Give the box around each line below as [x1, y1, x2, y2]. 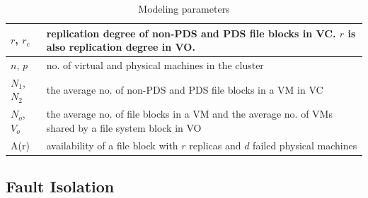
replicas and [189, 137, 241, 152]
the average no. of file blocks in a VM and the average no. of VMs [46, 106, 333, 121]
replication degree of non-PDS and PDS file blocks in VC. [46, 25, 336, 40]
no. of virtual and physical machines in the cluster [46, 58, 264, 73]
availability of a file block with [46, 137, 178, 152]
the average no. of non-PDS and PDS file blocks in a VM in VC [46, 82, 323, 97]
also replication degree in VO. [46, 39, 195, 54]
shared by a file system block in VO [46, 120, 202, 135]
